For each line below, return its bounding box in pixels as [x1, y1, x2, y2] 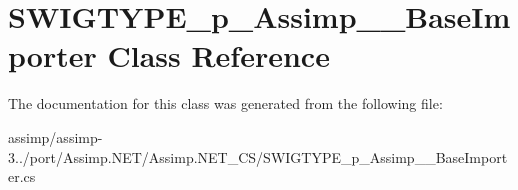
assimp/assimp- [8, 126, 103, 147]
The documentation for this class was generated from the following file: [8, 93, 443, 114]
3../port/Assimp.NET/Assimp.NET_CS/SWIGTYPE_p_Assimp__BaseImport [8, 146, 508, 167]
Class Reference [107, 35, 330, 76]
